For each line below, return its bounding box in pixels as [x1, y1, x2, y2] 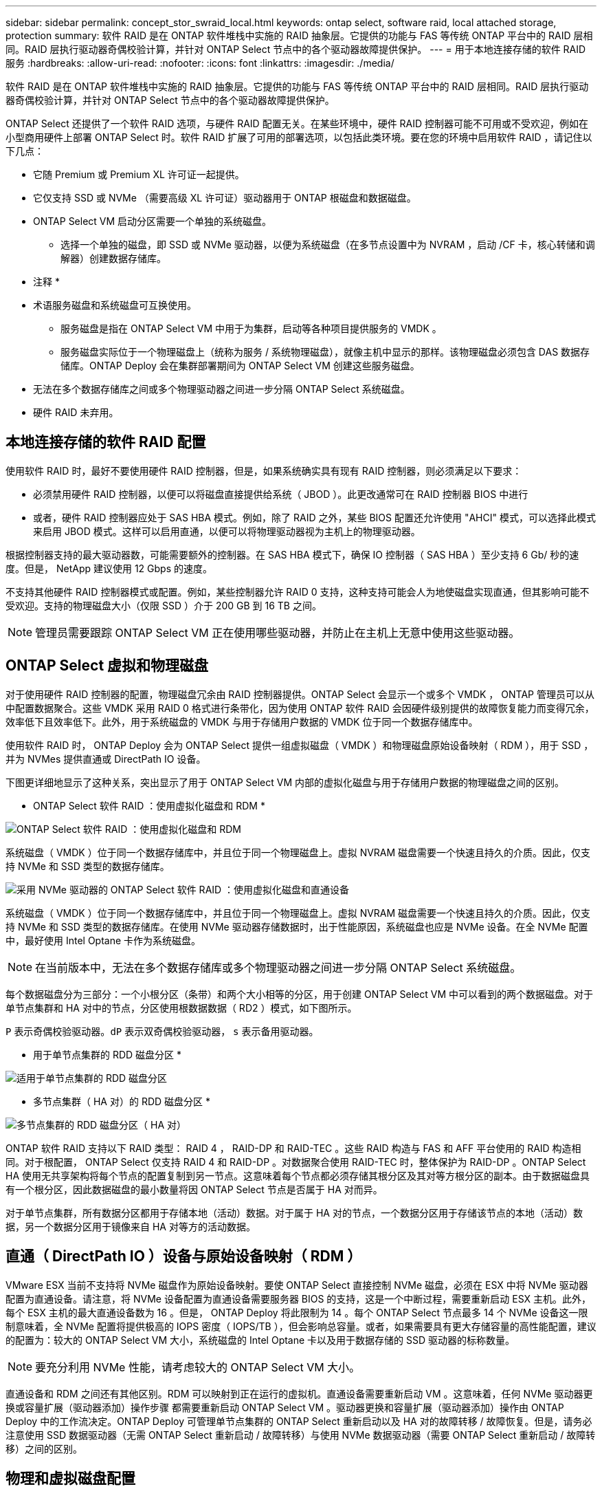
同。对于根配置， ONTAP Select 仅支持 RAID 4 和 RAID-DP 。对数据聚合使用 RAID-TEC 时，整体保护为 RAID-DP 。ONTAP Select [5, 1155, 586, 1168]
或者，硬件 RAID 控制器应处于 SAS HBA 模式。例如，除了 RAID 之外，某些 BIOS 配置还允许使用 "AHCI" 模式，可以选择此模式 [33, 511, 596, 523]
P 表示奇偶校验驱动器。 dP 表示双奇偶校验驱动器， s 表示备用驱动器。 [5, 1025, 319, 1037]
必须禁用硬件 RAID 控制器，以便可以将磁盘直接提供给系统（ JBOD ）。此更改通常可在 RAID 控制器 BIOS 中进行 [33, 488, 528, 500]
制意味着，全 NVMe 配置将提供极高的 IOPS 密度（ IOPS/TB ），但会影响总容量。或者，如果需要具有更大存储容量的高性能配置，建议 [5, 1320, 597, 1332]
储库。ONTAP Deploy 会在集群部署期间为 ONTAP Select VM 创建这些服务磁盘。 [60, 360, 420, 371]
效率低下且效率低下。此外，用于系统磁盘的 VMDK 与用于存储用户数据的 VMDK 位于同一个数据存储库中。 [5, 715, 478, 728]
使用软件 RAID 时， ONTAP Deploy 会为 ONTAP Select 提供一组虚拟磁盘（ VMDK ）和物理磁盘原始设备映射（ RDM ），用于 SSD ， [5, 739, 594, 751]
